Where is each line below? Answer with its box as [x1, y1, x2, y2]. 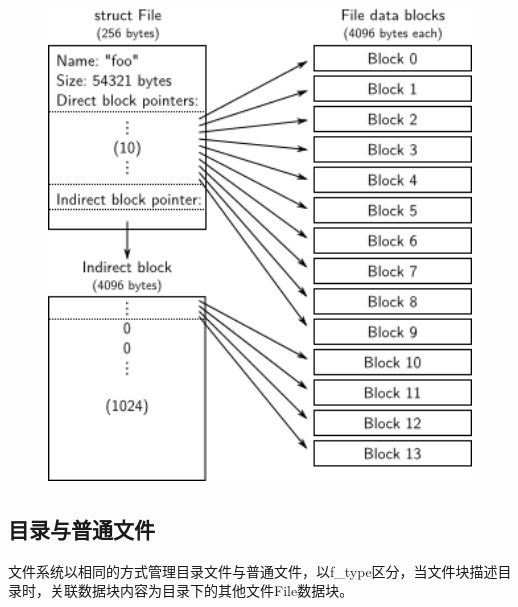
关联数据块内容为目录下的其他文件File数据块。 [49, 580, 354, 601]
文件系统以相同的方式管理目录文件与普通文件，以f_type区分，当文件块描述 [8, 560, 498, 581]
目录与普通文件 [8, 513, 155, 544]
